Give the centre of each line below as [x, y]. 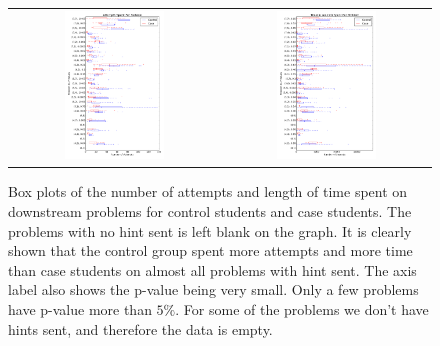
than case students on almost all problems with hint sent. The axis [212, 269]
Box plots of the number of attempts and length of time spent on [208, 191]
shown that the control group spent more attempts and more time [210, 250]
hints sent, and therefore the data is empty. [140, 328]
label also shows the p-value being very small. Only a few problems [213, 289]
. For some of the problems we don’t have [302, 309]
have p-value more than [80, 309]
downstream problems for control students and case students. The [210, 211]
